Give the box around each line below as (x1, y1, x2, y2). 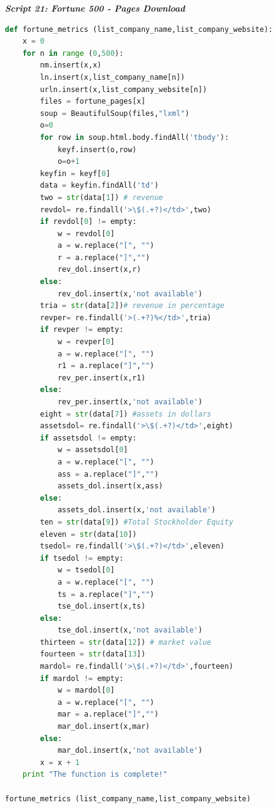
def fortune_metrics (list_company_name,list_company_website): (5, 25, 273, 34)
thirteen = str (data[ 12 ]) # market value (40, 637, 212, 647)
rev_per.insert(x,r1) (57, 373, 146, 382)
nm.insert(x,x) (40, 61, 102, 70)
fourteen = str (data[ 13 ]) (40, 650, 146, 659)
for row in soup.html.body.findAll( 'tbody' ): (40, 133, 229, 142)
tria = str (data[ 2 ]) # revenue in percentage (40, 301, 225, 310)
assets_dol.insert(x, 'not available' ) (57, 506, 216, 515)
